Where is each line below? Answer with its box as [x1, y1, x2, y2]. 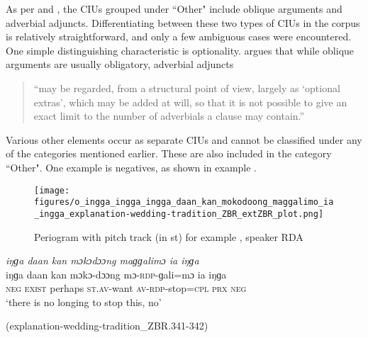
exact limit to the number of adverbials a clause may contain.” [33, 108, 305, 123]
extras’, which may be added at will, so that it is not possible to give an [33, 94, 347, 109]
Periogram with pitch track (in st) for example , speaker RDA [34, 229, 303, 244]
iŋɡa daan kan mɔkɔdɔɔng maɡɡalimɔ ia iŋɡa [6, 253, 199, 268]
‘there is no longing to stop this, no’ [6, 294, 162, 309]
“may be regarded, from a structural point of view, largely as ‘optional [33, 80, 340, 95]
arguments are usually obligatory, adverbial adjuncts [6, 57, 234, 72]
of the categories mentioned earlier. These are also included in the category [6, 146, 332, 161]
